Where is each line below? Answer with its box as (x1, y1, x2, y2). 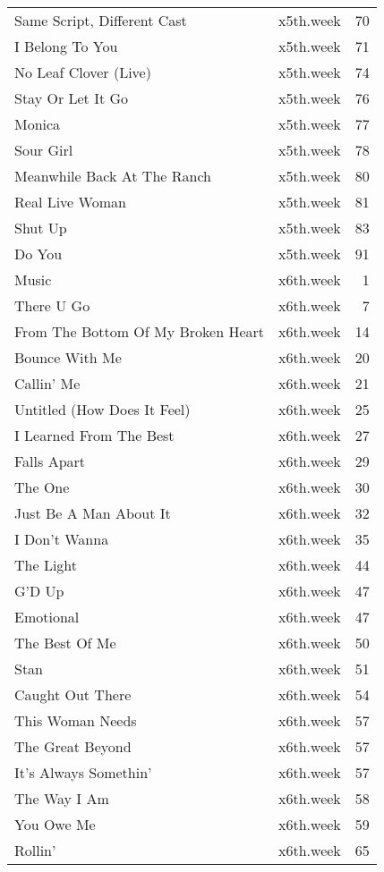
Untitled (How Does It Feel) (14, 399, 191, 419)
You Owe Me (14, 814, 96, 834)
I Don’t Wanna (14, 529, 109, 549)
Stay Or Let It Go (14, 88, 129, 108)
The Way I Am (14, 788, 109, 809)
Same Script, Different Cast (14, 10, 187, 30)
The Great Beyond (14, 736, 132, 757)
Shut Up (14, 217, 67, 238)
